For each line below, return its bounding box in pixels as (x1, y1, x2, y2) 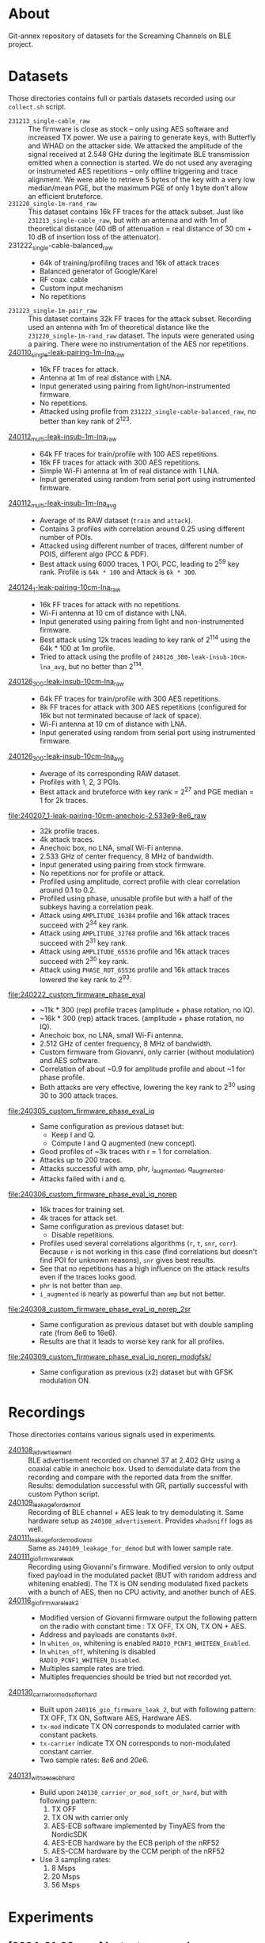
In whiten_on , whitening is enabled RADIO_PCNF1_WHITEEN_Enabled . (39, 1638, 251, 1647)
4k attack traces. (39, 834, 95, 844)
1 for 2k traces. (39, 795, 89, 805)
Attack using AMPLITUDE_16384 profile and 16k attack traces (39, 910, 230, 920)
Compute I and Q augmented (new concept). (51, 1138, 198, 1148)
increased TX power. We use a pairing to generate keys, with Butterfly (28, 132, 256, 142)
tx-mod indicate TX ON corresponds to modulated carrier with (39, 1721, 240, 1731)
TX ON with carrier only (51, 1813, 129, 1823)
